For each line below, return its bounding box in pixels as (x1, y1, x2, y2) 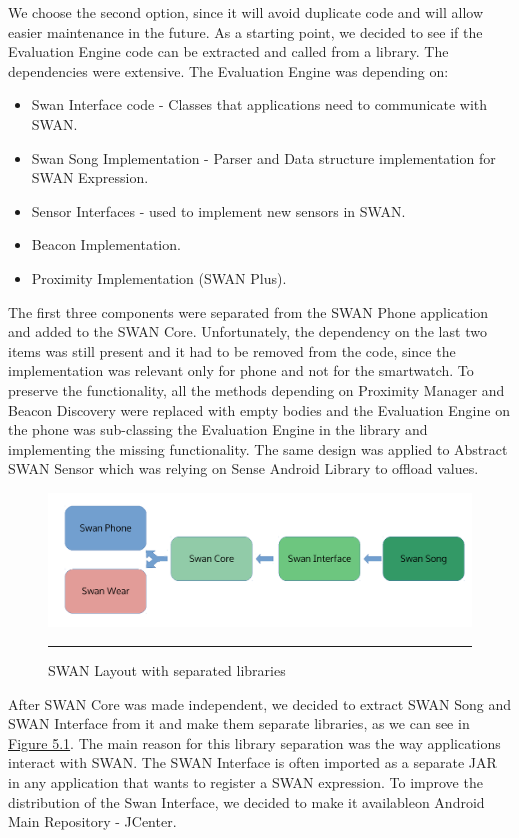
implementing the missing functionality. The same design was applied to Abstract (8, 438, 508, 459)
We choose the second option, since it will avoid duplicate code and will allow (8, 2, 484, 22)
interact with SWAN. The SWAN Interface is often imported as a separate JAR (8, 752, 497, 773)
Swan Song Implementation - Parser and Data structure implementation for (31, 147, 496, 168)
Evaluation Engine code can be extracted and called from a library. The (8, 41, 449, 62)
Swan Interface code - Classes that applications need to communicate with (31, 94, 488, 115)
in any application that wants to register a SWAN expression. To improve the (8, 772, 483, 792)
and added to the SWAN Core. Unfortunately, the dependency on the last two (8, 321, 487, 342)
